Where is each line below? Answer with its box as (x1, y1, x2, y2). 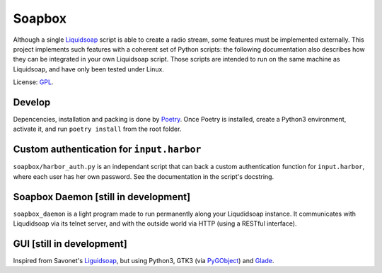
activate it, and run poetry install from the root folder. (13, 124, 182, 134)
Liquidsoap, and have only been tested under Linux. (13, 64, 164, 74)
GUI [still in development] (13, 238, 127, 250)
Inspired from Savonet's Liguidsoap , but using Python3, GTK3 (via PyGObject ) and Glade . (13, 256, 274, 265)
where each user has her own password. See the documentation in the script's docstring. (13, 172, 274, 180)
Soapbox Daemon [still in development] (13, 191, 191, 203)
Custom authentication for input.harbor (13, 144, 202, 156)
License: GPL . (13, 78, 54, 86)
